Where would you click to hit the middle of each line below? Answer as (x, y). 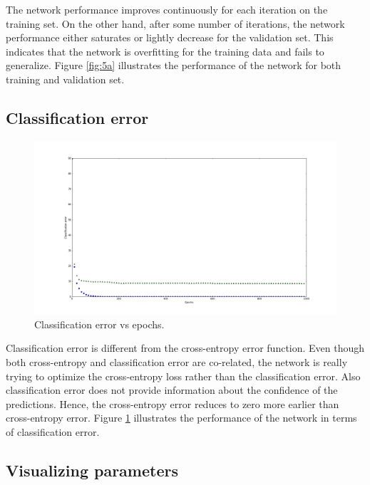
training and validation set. (65, 79)
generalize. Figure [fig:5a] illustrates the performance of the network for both (174, 65)
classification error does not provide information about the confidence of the (172, 390)
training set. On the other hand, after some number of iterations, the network (175, 23)
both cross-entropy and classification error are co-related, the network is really (177, 362)
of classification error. (53, 431)
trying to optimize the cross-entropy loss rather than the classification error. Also (183, 376)
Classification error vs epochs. (99, 324)
